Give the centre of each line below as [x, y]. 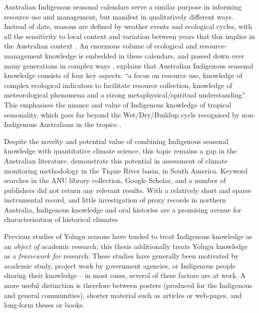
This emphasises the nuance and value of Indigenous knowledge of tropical [118, 104]
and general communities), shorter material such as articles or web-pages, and [123, 295]
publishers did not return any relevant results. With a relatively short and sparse [128, 190]
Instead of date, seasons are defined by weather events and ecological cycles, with [128, 26]
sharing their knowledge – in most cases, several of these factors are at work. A [125, 275]
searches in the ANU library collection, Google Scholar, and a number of [115, 180]
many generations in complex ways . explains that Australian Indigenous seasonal [129, 65]
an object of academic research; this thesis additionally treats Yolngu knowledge [126, 246]
